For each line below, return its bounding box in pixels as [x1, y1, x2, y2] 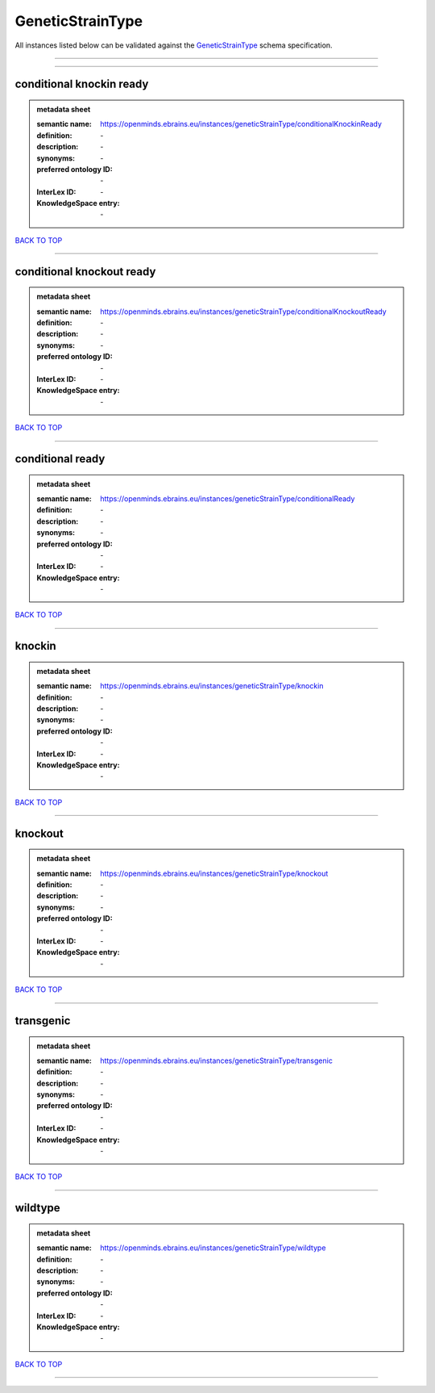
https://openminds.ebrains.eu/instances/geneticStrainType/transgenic [100, 1056, 333, 1065]
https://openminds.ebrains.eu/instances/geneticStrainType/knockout [100, 868, 329, 878]
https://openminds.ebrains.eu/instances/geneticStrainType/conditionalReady [100, 493, 355, 504]
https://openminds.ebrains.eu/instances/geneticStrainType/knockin [100, 681, 324, 691]
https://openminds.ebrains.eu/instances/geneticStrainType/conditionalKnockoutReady [100, 307, 387, 316]
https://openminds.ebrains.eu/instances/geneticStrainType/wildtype [100, 1243, 326, 1253]
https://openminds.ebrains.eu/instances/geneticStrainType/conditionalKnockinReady [100, 119, 383, 129]
